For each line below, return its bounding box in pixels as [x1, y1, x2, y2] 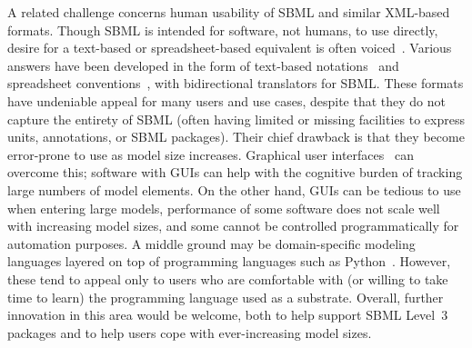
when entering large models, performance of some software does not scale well [7, 198, 440, 217]
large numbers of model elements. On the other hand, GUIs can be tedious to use [7, 180, 461, 199]
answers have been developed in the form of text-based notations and [7, 55, 399, 75]
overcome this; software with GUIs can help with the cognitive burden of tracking [7, 163, 463, 182]
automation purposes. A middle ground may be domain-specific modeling [7, 234, 416, 253]
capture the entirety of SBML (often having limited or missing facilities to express [7, 109, 465, 128]
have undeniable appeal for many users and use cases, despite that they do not [7, 91, 446, 110]
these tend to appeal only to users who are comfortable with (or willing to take [7, 269, 448, 288]
